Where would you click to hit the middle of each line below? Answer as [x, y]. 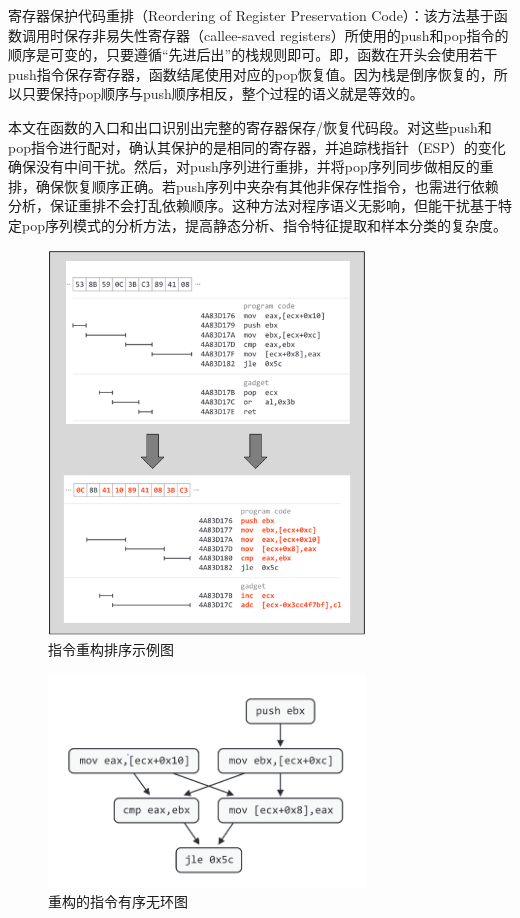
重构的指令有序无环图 [118, 901]
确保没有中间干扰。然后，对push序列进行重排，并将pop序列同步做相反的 [244, 166]
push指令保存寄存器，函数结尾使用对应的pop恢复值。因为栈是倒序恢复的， [251, 73]
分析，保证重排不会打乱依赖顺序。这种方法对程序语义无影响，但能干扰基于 [253, 205]
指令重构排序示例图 [111, 649]
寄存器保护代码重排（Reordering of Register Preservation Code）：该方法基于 [251, 15]
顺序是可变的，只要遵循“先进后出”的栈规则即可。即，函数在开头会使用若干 [253, 54]
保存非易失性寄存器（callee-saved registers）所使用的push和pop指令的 [286, 34]
